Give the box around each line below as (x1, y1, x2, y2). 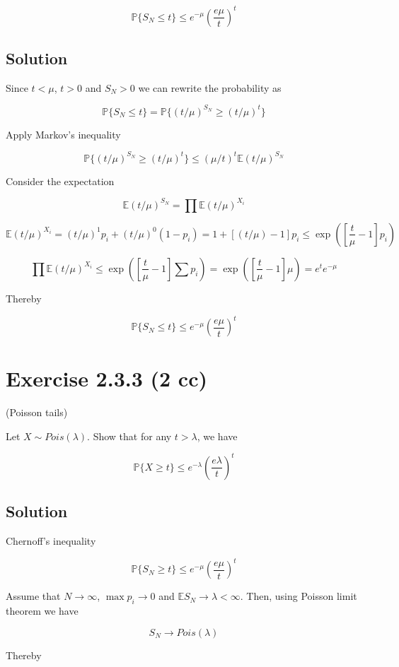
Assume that (6, 589, 61, 603)
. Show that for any (87, 428, 172, 443)
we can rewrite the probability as (138, 80, 282, 95)
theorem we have (6, 603, 79, 618)
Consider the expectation (6, 173, 115, 188)
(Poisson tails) (6, 405, 68, 420)
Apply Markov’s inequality (6, 126, 121, 141)
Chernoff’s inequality (6, 533, 96, 548)
